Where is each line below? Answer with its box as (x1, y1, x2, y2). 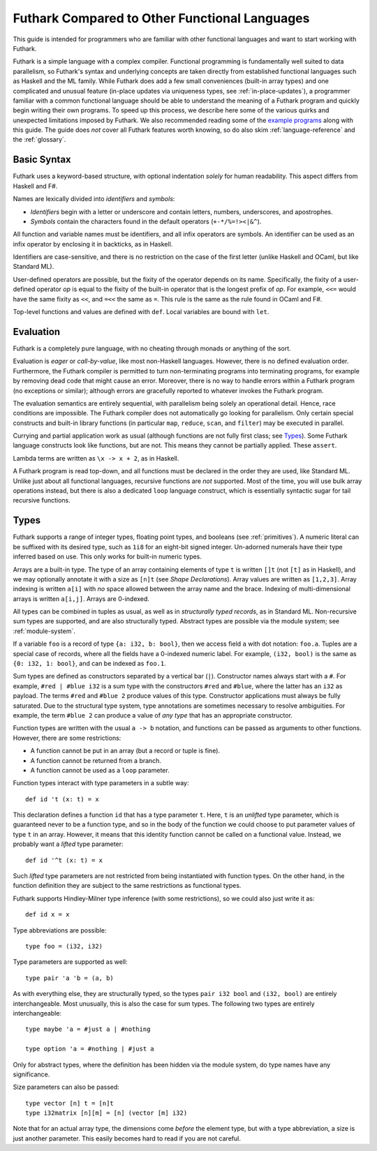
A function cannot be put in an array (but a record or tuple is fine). (30, 747, 220, 755)
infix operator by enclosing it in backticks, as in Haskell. (13, 239, 173, 248)
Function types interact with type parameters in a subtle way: (13, 779, 189, 787)
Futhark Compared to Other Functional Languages (13, 10, 310, 26)
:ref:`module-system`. (13, 627, 76, 635)
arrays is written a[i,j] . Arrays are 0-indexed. (13, 594, 150, 603)
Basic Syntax (13, 154, 71, 165)
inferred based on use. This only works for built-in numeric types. (13, 552, 202, 561)
